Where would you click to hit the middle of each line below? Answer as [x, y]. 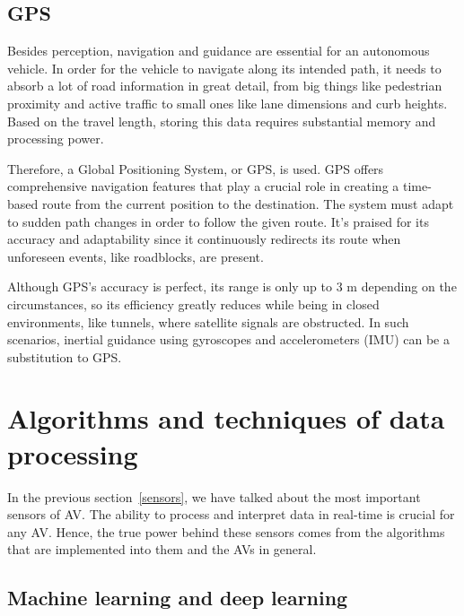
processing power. [56, 139]
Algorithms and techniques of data [226, 418]
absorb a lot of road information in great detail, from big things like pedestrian [225, 86]
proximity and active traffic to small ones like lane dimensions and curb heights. [228, 103]
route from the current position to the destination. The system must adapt [248, 203]
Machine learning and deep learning [178, 598]
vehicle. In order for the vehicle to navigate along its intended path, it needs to [224, 68]
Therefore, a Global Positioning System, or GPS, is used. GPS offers [196, 168]
